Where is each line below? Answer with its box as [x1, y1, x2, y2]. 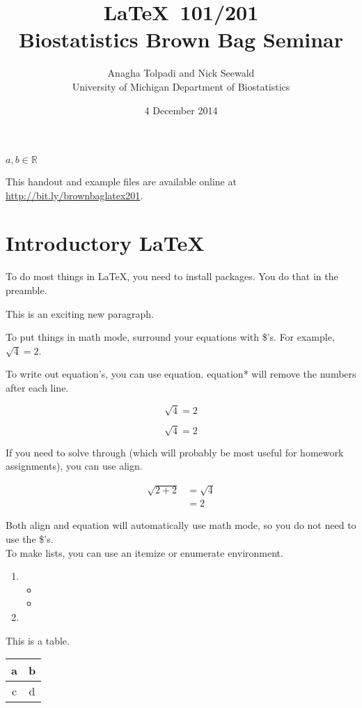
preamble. [6, 283, 47, 297]
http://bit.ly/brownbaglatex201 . [6, 187, 143, 202]
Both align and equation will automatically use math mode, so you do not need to [6, 518, 356, 532]
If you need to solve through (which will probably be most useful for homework [6, 445, 344, 459]
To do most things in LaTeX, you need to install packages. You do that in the [6, 269, 338, 284]
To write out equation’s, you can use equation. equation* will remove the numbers [6, 367, 356, 381]
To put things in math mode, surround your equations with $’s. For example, [6, 330, 335, 344]
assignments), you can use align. [6, 459, 143, 473]
